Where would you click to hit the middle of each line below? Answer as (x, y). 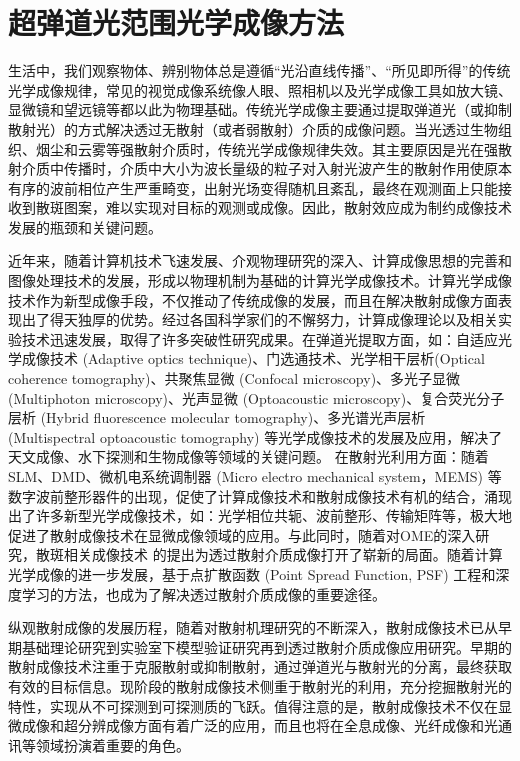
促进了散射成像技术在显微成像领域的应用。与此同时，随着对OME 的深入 (242, 534)
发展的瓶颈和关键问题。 (85, 226)
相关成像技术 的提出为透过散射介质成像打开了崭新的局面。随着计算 (283, 554)
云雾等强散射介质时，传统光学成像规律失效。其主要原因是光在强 (287, 148)
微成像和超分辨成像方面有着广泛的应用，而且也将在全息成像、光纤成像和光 (253, 725)
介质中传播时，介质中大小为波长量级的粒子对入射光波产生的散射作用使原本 (266, 168)
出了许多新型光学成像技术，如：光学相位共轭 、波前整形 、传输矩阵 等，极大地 (260, 515)
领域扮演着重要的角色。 (112, 744)
